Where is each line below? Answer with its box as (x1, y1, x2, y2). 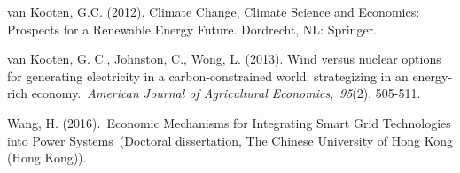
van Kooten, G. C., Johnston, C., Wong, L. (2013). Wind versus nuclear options (7, 49, 441, 68)
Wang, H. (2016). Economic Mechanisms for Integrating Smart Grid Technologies (7, 113, 451, 132)
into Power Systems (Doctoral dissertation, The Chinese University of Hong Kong (7, 131, 454, 149)
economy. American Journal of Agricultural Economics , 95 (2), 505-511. (31, 84, 421, 102)
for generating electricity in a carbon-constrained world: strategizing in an (7, 66, 409, 85)
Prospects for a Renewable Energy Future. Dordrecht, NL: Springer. (7, 19, 378, 38)
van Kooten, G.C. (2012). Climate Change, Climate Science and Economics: (7, 3, 420, 20)
